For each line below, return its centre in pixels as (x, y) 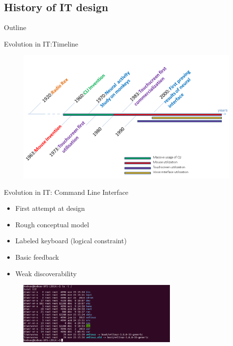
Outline (15, 27)
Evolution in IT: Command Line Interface (66, 192)
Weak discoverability (46, 273)
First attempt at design (50, 208)
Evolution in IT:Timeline (41, 43)
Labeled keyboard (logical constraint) (71, 241)
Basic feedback (37, 257)
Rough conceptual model (52, 224)
